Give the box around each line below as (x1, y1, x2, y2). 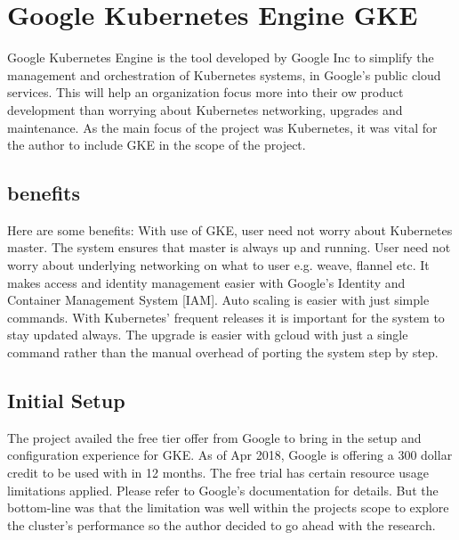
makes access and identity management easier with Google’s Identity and (7, 273, 406, 291)
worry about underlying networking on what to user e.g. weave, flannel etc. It (7, 256, 430, 274)
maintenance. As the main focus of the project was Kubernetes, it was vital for (7, 118, 438, 136)
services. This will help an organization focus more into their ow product (7, 83, 404, 102)
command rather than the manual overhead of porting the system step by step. (7, 343, 439, 362)
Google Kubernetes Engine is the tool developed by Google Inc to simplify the (7, 48, 434, 67)
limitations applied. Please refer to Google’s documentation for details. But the (7, 480, 439, 499)
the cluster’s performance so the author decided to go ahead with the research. (7, 515, 436, 534)
